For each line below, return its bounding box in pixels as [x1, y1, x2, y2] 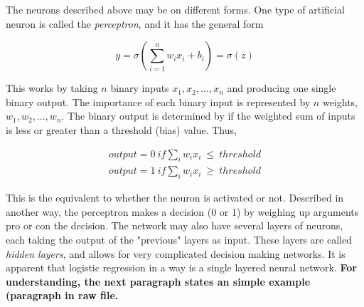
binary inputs [110, 80, 169, 95]
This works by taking [6, 80, 98, 95]
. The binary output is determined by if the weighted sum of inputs [61, 108, 355, 123]
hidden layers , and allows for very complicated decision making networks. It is [6, 246, 346, 261]
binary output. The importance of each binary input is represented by [6, 94, 311, 109]
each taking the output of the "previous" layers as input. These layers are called [6, 232, 352, 246]
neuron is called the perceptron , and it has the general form [6, 16, 264, 31]
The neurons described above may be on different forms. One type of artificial [6, 2, 345, 16]
